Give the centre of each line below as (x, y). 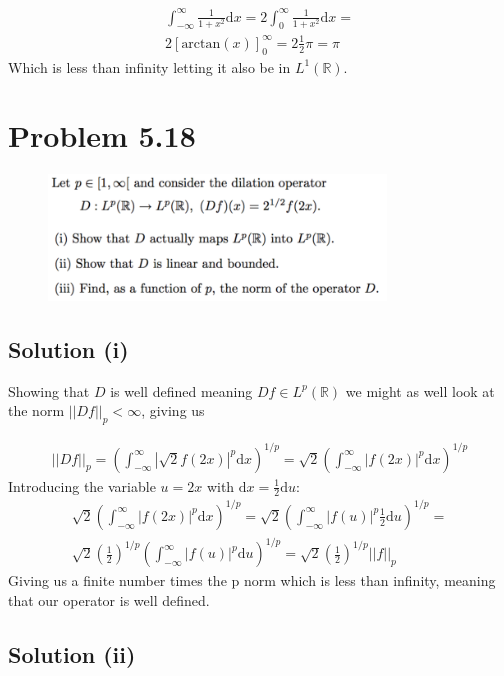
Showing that (49, 390)
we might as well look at (420, 390)
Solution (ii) (72, 654)
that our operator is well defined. (109, 600)
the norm (36, 410)
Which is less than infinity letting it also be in (149, 66)
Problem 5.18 (102, 135)
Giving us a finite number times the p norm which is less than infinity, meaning (252, 580)
